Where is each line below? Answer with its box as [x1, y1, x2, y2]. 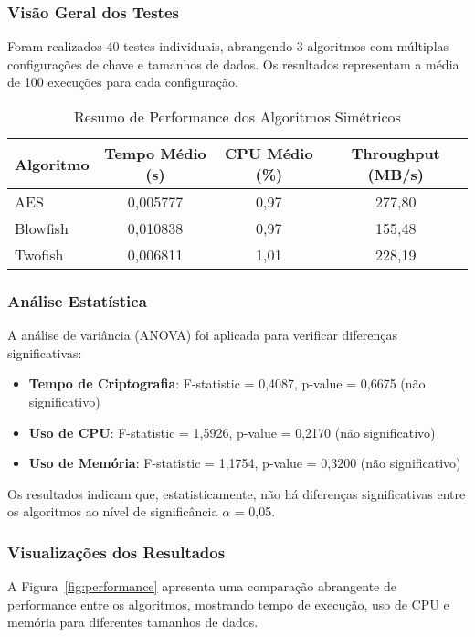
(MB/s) [367, 164, 424, 185]
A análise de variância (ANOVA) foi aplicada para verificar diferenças [7, 325, 397, 345]
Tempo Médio [104, 143, 206, 164]
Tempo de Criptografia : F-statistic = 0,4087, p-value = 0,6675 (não [28, 374, 426, 393]
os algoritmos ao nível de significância [7, 502, 218, 521]
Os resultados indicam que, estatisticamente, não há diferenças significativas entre [7, 483, 466, 503]
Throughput [351, 143, 440, 164]
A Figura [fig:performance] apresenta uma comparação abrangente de [7, 577, 396, 596]
